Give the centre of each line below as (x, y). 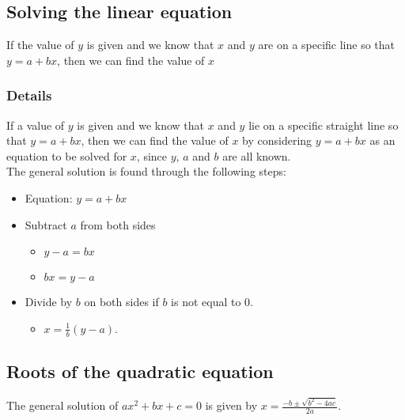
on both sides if (121, 302)
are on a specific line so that (327, 45)
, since (152, 155)
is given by (231, 405)
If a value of (36, 125)
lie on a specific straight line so (324, 125)
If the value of (40, 45)
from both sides (118, 224)
